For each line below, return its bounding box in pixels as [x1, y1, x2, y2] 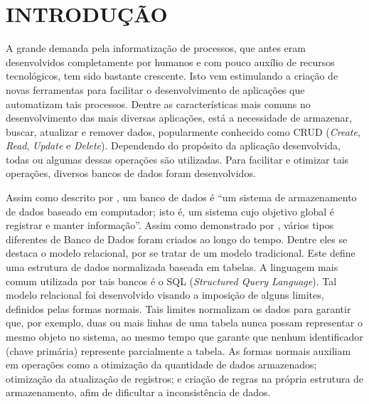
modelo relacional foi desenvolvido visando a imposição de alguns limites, [6, 287, 324, 302]
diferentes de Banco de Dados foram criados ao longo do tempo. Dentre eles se [6, 231, 348, 246]
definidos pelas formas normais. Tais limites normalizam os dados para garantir [6, 301, 351, 316]
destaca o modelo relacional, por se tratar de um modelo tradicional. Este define [6, 245, 355, 260]
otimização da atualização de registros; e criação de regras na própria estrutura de [6, 371, 364, 386]
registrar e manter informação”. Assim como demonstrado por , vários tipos [6, 218, 334, 233]
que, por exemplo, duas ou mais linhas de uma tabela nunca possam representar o [6, 315, 363, 330]
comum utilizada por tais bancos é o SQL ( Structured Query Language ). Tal [6, 273, 337, 288]
